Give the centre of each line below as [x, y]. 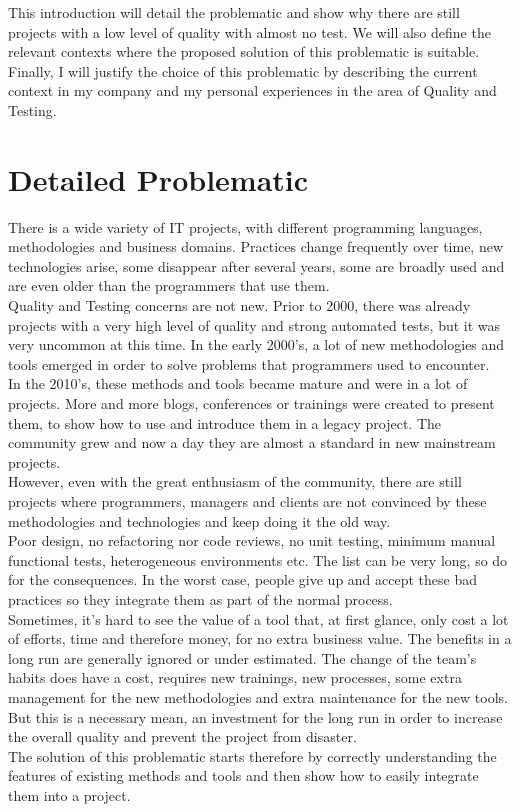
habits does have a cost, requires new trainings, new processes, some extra [235, 677]
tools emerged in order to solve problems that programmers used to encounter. [249, 363]
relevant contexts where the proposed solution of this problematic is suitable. [244, 51]
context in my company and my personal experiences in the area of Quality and [252, 90]
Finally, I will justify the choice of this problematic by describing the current [243, 70]
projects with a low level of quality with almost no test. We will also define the [249, 31]
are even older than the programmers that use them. [169, 285]
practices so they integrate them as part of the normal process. [200, 598]
